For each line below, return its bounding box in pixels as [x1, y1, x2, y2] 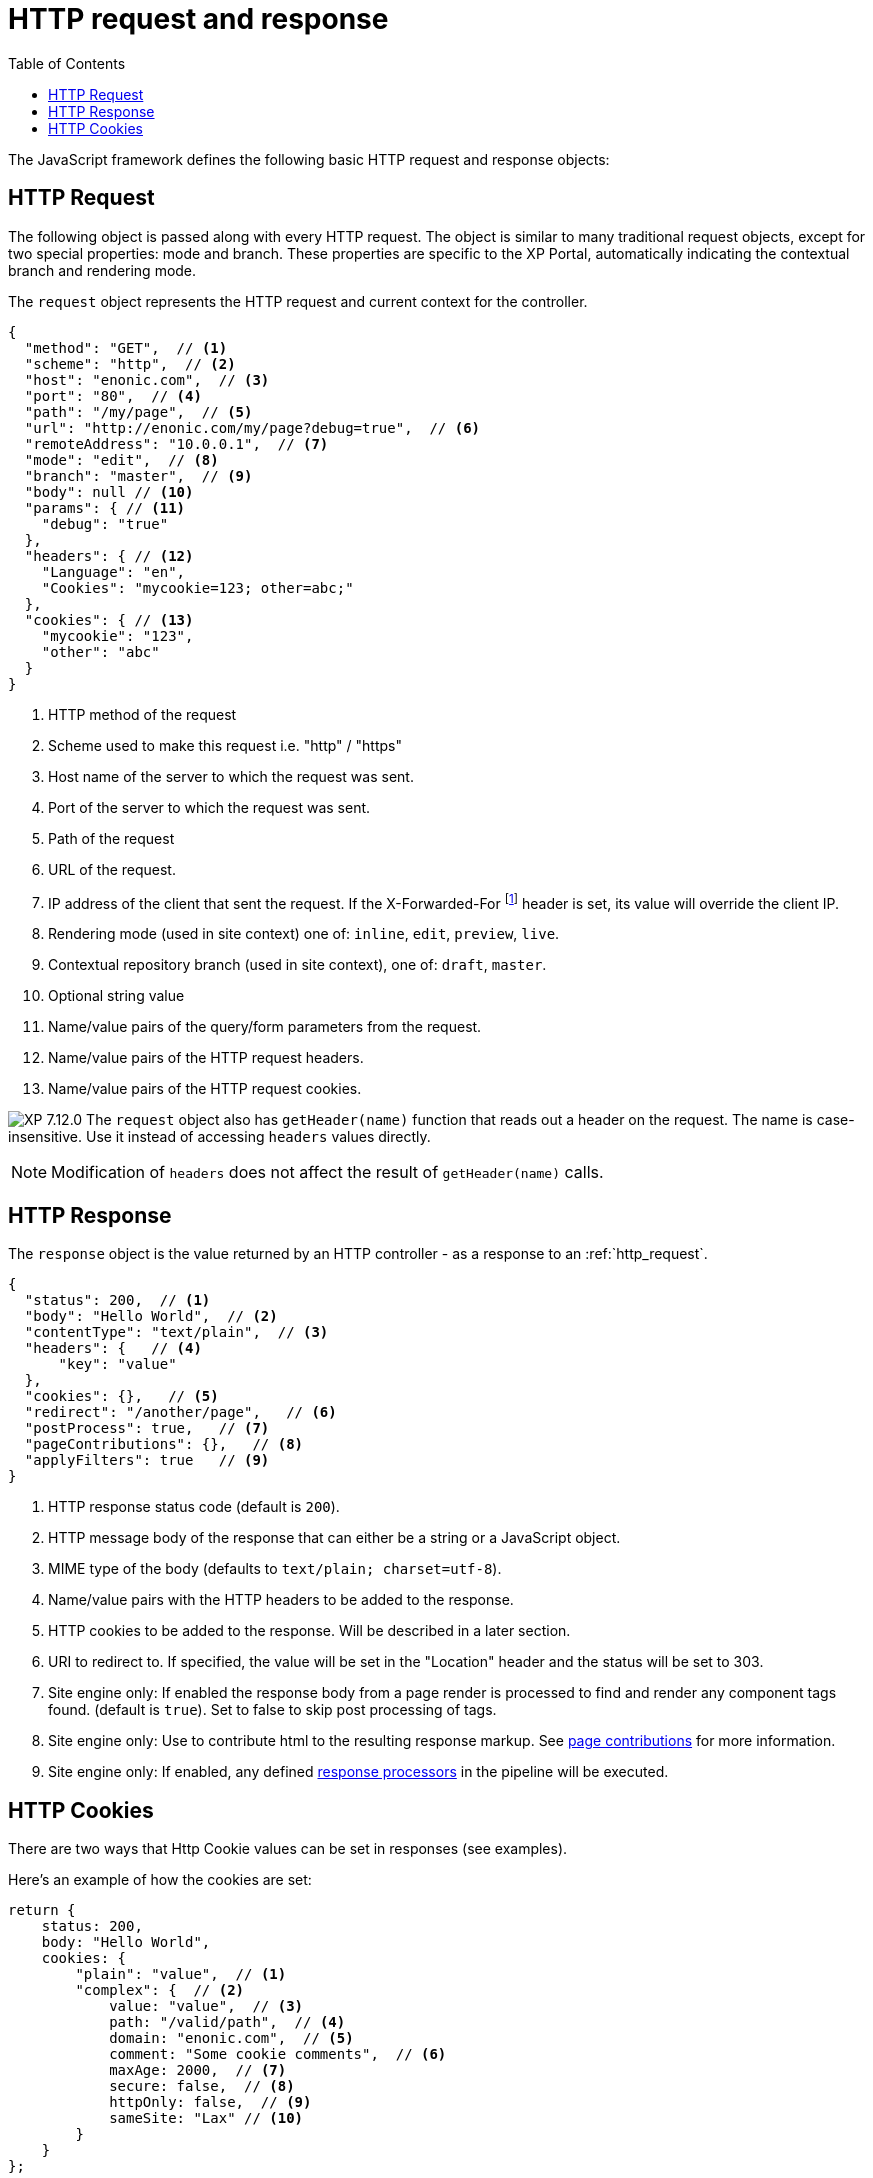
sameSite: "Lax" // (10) [109, 2109, 304, 2126]
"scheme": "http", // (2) [24, 355, 236, 372]
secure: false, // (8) [109, 2077, 295, 2094]
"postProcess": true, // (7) [24, 1420, 270, 1437]
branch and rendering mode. [8, 261, 197, 279]
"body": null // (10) [24, 483, 194, 500]
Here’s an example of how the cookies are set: [8, 1870, 312, 1888]
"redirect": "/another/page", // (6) [24, 1404, 337, 1421]
